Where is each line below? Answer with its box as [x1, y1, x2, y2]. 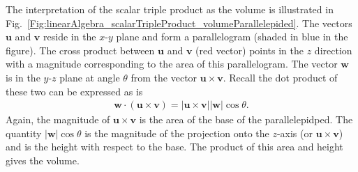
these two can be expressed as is [6, 84, 143, 98]
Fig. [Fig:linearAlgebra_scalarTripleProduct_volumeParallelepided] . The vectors [6, 15, 352, 30]
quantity [6, 125, 42, 140]
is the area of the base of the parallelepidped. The [139, 112, 353, 127]
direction [314, 42, 352, 57]
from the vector [130, 70, 197, 84]
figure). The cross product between [6, 42, 155, 57]
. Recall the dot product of [223, 70, 338, 84]
